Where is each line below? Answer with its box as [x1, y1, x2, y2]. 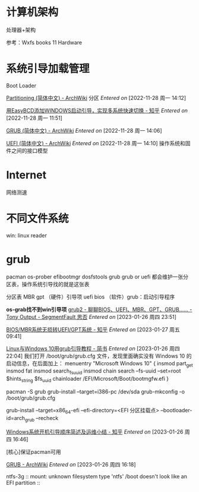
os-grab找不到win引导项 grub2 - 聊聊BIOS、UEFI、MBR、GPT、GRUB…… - [6, 306, 192, 313]
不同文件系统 [6, 212, 70, 225]
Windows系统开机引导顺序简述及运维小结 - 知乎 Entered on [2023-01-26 [6, 428, 184, 435]
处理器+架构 [6, 26, 36, 33]
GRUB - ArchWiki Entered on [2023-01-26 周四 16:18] [6, 460, 136, 468]
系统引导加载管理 [6, 62, 90, 76]
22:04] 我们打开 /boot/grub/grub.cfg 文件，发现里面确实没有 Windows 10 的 [6, 352, 192, 359]
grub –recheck [24, 414, 59, 423]
